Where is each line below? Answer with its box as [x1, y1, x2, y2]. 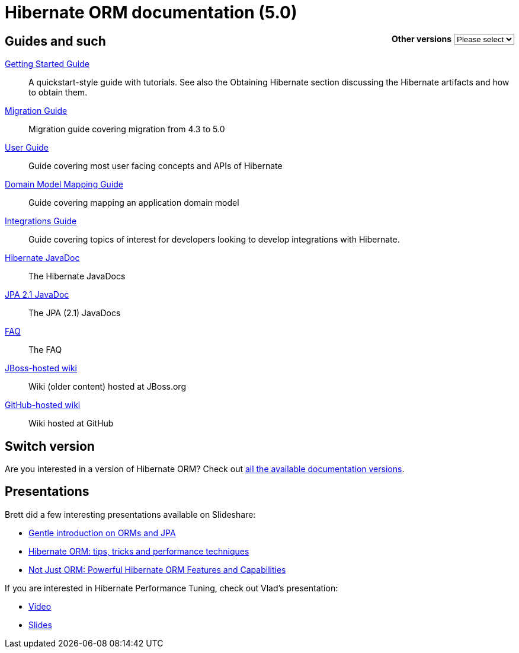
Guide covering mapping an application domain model [28, 198, 239, 208]
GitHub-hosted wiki [5, 400, 81, 410]
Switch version [5, 438, 95, 454]
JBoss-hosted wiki [5, 363, 77, 374]
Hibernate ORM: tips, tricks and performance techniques [28, 546, 249, 556]
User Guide [5, 142, 49, 153]
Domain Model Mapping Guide [5, 179, 124, 190]
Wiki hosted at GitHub [28, 418, 114, 429]
